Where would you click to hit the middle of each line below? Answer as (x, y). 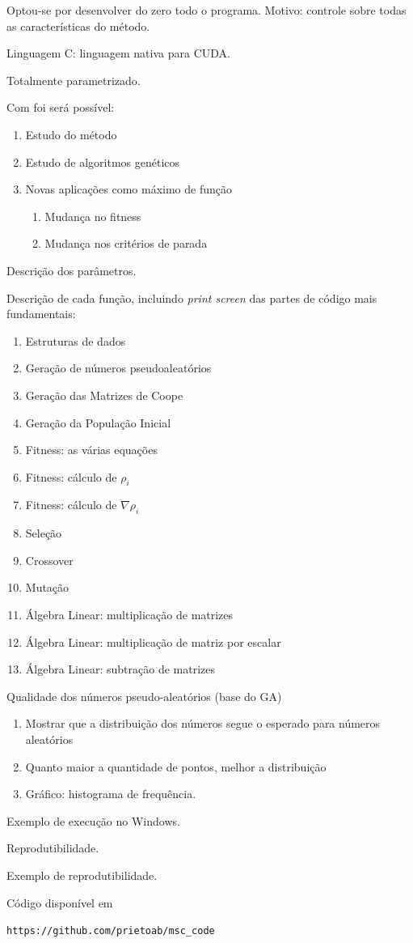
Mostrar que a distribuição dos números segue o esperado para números (203, 723)
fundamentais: (41, 314)
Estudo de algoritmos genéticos (103, 161)
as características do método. (78, 25)
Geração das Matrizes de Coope (104, 395)
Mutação (47, 587)
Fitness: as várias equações (91, 450)
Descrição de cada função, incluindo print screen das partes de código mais (192, 297)
